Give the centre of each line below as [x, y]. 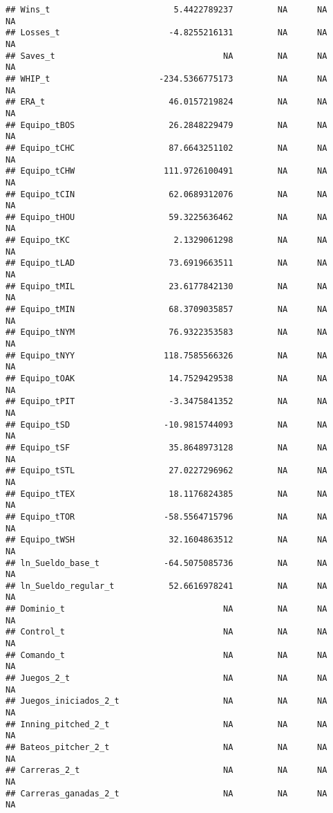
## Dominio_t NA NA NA [166, 609]
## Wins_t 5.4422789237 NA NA [166, 10]
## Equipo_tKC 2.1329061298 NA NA [166, 240]
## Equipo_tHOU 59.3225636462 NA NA [166, 217]
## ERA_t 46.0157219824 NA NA [166, 102]
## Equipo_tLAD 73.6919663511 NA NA [166, 263]
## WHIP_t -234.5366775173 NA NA [166, 79]
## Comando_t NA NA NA [166, 655]
